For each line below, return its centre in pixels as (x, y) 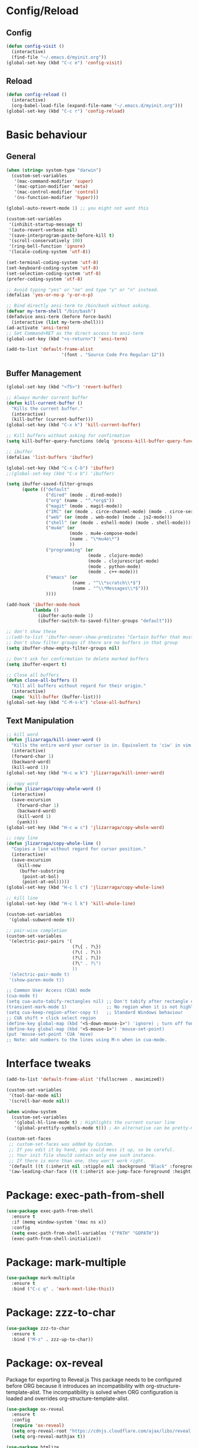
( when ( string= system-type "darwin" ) (54, 170)
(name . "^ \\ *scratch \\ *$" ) (106, 583)
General (21, 157)
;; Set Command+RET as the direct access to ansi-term (75, 333)
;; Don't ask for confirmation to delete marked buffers (77, 659)
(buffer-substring (42, 871)
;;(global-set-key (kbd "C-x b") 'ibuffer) (60, 474)
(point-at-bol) (40, 876)
